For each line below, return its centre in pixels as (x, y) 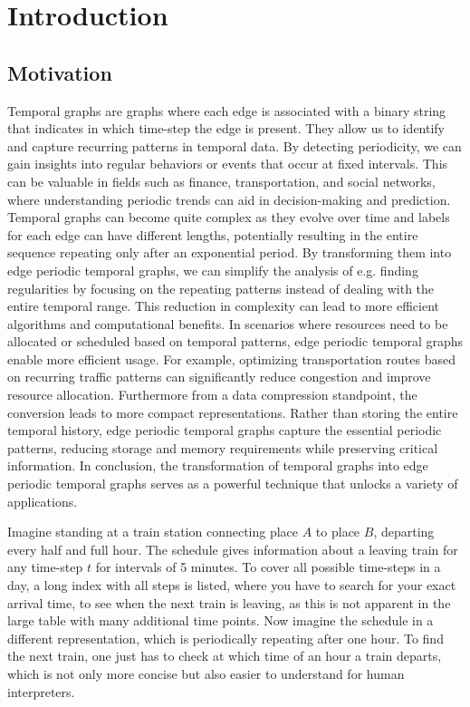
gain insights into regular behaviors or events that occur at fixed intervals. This (228, 164)
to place (338, 532)
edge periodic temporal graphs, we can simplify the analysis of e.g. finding (213, 270)
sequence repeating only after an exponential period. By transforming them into (230, 252)
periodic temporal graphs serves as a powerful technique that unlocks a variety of (233, 484)
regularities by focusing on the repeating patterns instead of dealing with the (221, 288)
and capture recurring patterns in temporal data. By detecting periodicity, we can (235, 145)
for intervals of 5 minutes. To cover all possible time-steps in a (268, 567)
